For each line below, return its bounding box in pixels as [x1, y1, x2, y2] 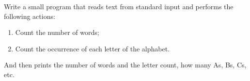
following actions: [4, 11, 55, 21]
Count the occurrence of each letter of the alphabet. [15, 43, 170, 53]
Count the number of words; [15, 27, 99, 37]
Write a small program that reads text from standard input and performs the [4, 1, 234, 11]
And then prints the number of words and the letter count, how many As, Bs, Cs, [4, 60, 247, 70]
